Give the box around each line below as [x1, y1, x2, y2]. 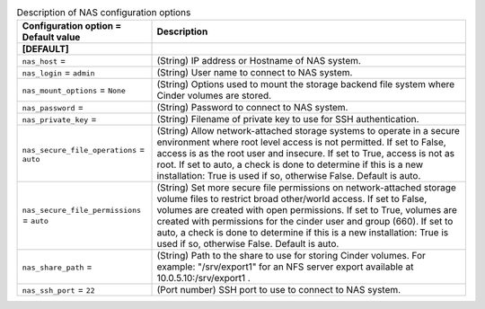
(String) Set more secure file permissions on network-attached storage [156, 181, 457, 194]
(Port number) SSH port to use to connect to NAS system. [156, 284, 401, 296]
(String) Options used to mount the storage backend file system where [156, 78, 455, 91]
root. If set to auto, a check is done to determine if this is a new [156, 158, 424, 171]
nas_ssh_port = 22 [22, 284, 95, 296]
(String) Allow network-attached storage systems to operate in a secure [156, 125, 460, 137]
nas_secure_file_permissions [22, 205, 142, 215]
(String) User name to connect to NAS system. [156, 66, 353, 79]
